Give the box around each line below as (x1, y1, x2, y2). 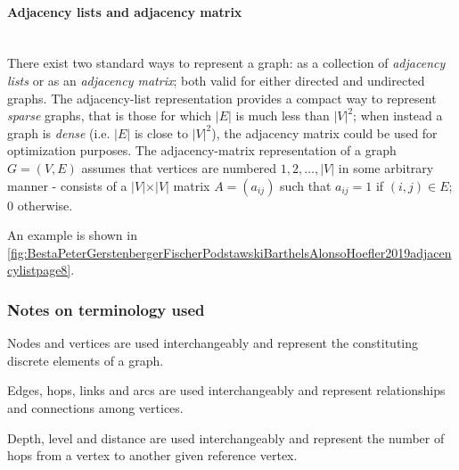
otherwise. (17, 195, 73, 214)
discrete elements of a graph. (7, 350, 164, 369)
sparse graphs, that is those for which (7, 106, 212, 125)
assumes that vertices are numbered (81, 158, 277, 177)
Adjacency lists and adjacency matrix (7, 2, 242, 21)
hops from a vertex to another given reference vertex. (7, 446, 298, 465)
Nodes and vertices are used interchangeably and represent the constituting (7, 334, 419, 352)
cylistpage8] (7, 260, 71, 279)
